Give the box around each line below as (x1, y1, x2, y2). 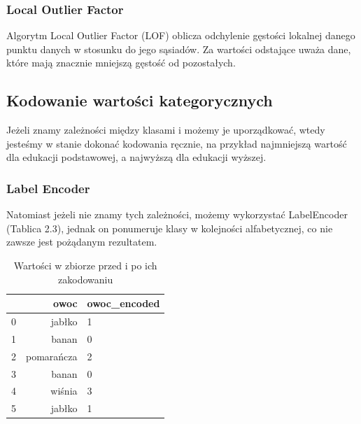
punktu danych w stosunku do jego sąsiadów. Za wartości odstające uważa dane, (6, 41, 351, 56)
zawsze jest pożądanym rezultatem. (6, 234, 157, 249)
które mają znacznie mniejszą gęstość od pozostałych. (6, 55, 236, 70)
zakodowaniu (58, 271, 113, 286)
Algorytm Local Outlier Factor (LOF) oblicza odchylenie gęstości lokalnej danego (6, 28, 355, 43)
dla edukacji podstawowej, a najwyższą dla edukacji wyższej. (6, 150, 267, 164)
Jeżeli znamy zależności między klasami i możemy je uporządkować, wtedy (6, 122, 325, 137)
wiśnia (50, 383, 78, 398)
